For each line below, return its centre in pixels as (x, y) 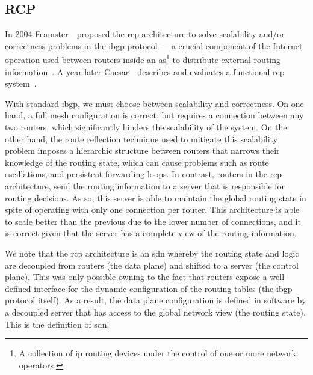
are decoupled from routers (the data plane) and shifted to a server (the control (152, 265)
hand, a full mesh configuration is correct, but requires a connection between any (154, 115)
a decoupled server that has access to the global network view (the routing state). (155, 312)
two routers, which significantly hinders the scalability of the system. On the (146, 127)
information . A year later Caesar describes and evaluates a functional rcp (145, 71)
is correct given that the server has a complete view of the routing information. (151, 233)
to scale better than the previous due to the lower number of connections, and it (153, 221)
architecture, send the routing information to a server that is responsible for (145, 185)
